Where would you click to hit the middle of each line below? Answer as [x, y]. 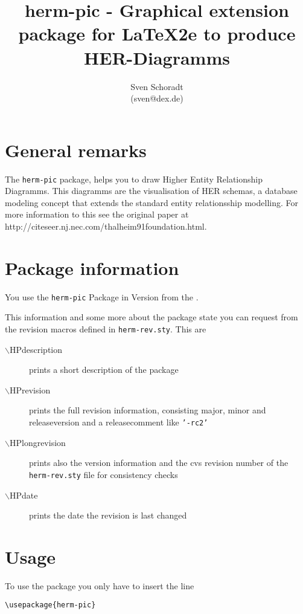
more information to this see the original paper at [97, 214]
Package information [92, 267]
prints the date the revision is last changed [108, 515]
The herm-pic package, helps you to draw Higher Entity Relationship [134, 179]
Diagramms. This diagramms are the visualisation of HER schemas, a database [151, 191]
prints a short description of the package [104, 370]
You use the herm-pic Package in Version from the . [102, 296]
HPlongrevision [37, 442]
